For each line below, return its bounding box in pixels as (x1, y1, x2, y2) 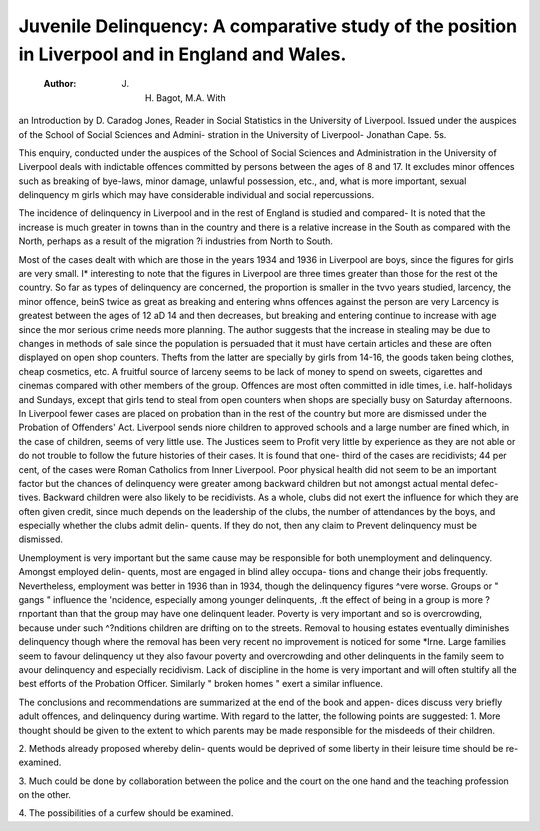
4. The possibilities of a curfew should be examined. (18, 807, 234, 819)
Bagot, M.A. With (156, 91, 226, 104)
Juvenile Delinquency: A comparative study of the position (18, 15, 518, 37)
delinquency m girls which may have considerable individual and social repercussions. (18, 189, 375, 201)
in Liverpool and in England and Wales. (18, 43, 347, 65)
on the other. (18, 789, 72, 801)
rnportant (18, 608, 58, 620)
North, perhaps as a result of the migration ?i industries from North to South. (18, 235, 334, 247)
